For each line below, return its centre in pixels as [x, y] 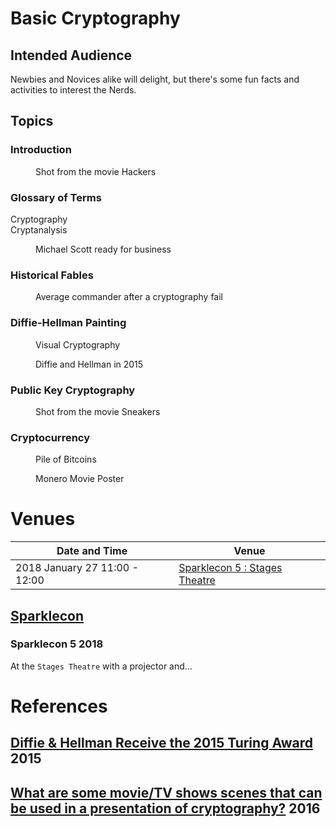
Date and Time [92, 551]
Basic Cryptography [95, 18]
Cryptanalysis [39, 229]
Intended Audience [71, 55]
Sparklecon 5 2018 [57, 644]
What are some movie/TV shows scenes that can [166, 792]
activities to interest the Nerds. [73, 90]
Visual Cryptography [78, 344]
